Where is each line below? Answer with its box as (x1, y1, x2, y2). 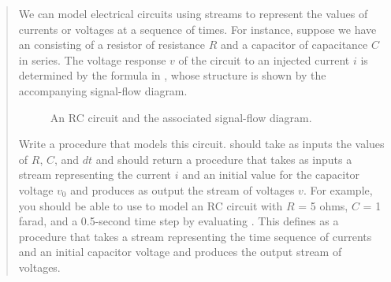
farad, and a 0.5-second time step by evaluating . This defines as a (18, 213, 339, 229)
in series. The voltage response (18, 51, 166, 68)
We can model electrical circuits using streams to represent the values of (18, 6, 368, 21)
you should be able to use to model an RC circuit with (18, 197, 283, 213)
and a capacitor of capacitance (220, 36, 368, 53)
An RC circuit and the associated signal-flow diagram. (50, 109, 312, 125)
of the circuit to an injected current (178, 51, 350, 68)
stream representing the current (18, 166, 172, 183)
